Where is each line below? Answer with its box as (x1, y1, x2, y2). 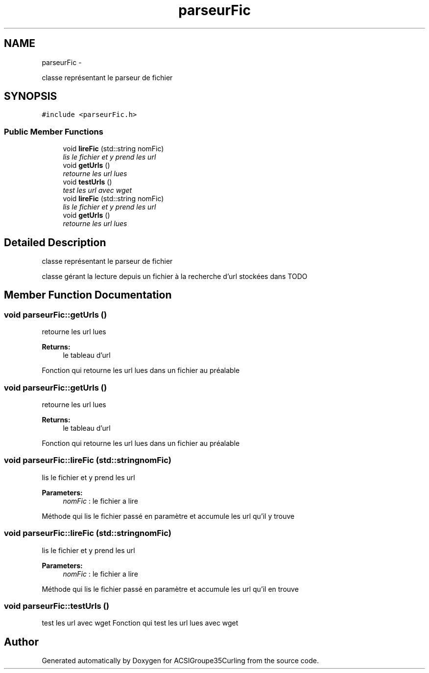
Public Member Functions (4, 126, 103, 137)
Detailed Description (4, 236, 106, 249)
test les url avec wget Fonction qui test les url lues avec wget (42, 619, 238, 627)
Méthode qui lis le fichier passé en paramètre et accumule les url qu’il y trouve (42, 511, 295, 520)
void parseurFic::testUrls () (4, 601, 109, 611)
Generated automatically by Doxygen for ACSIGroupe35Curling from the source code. (42, 656, 319, 665)
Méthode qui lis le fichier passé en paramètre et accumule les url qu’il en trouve (42, 584, 299, 593)
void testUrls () (63, 178, 112, 186)
